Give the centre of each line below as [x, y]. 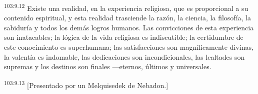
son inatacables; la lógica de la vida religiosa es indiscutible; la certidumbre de [124, 37]
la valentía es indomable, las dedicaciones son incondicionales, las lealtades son [124, 56]
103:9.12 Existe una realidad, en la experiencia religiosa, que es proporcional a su [126, 7]
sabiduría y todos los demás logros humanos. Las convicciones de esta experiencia [129, 27]
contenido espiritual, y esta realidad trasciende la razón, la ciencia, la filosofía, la [127, 18]
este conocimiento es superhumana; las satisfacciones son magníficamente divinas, [129, 47]
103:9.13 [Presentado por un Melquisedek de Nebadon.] [86, 84]
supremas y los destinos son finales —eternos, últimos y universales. [108, 66]
